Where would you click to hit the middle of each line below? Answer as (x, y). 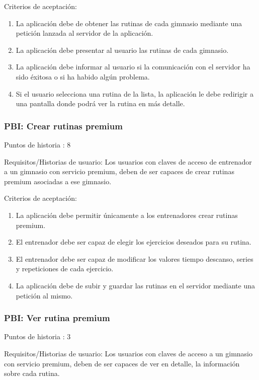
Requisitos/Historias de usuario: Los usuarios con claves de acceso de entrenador (128, 161)
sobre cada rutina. (32, 373)
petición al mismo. (44, 295)
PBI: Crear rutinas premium (63, 126)
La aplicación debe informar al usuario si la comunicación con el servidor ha (133, 67)
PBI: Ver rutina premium (57, 318)
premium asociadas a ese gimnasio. (58, 181)
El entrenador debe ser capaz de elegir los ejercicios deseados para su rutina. (134, 242)
